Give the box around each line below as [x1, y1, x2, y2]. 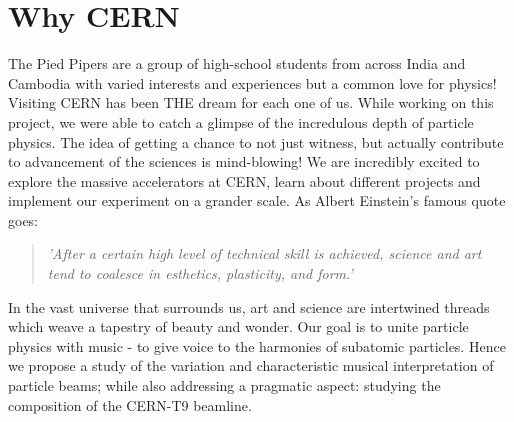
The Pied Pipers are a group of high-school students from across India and [8, 53, 466, 74]
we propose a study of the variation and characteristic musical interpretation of [8, 355, 494, 376]
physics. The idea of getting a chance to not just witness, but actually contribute [8, 131, 504, 152]
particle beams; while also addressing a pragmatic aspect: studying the [8, 375, 441, 396]
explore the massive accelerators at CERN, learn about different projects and [8, 170, 481, 191]
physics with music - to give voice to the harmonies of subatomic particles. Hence [8, 335, 506, 356]
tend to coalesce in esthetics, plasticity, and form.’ [47, 263, 353, 284]
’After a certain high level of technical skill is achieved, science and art [47, 243, 482, 264]
